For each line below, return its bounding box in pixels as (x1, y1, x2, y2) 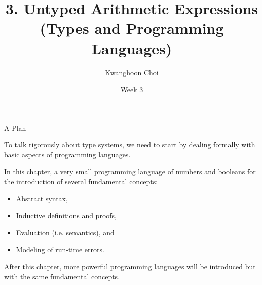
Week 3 (120, 84, 143, 95)
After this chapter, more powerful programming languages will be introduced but (4, 261, 256, 272)
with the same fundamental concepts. (4, 271, 120, 281)
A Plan (4, 122, 26, 133)
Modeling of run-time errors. (16, 244, 104, 255)
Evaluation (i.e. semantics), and (16, 227, 115, 237)
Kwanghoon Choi (105, 67, 159, 77)
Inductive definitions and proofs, (16, 210, 117, 221)
